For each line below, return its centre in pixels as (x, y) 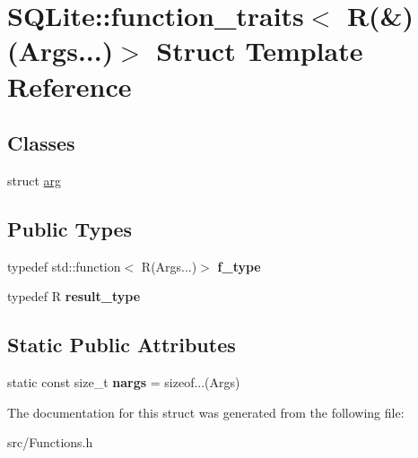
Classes (41, 143)
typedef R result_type (74, 296)
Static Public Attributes (122, 345)
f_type (239, 266)
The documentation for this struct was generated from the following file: (206, 412)
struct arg (35, 180)
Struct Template (260, 51)
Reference (70, 86)
